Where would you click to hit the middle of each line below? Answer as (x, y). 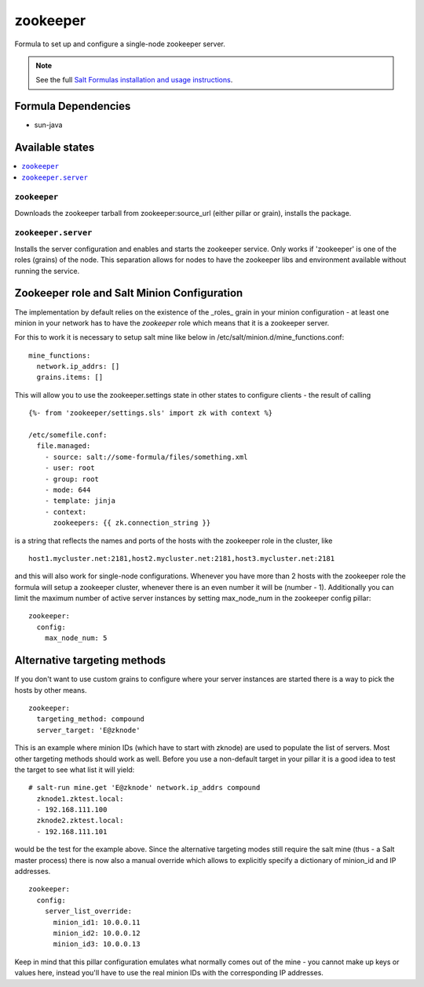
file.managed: (64, 446)
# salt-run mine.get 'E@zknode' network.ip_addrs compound (144, 788)
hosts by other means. (51, 690)
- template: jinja (80, 501)
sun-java (48, 125)
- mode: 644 (68, 490)
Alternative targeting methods (90, 660)
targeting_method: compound (91, 719)
